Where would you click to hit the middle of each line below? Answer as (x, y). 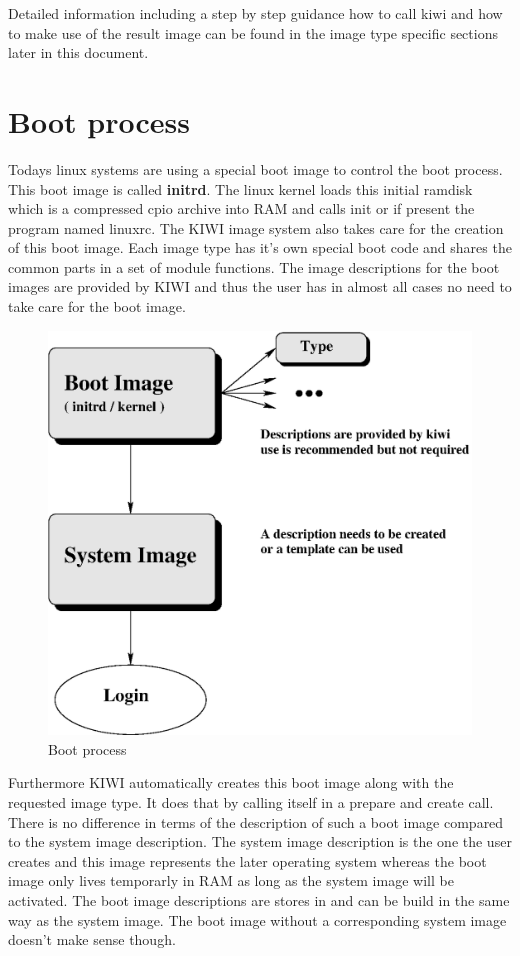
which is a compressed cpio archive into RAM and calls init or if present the (241, 208)
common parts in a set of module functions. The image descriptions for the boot (254, 266)
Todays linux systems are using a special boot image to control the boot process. (255, 168)
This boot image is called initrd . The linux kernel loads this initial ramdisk (240, 188)
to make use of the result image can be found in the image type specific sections (253, 32)
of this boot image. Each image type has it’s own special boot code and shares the (260, 247)
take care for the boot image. (97, 306)
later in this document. (78, 52)
